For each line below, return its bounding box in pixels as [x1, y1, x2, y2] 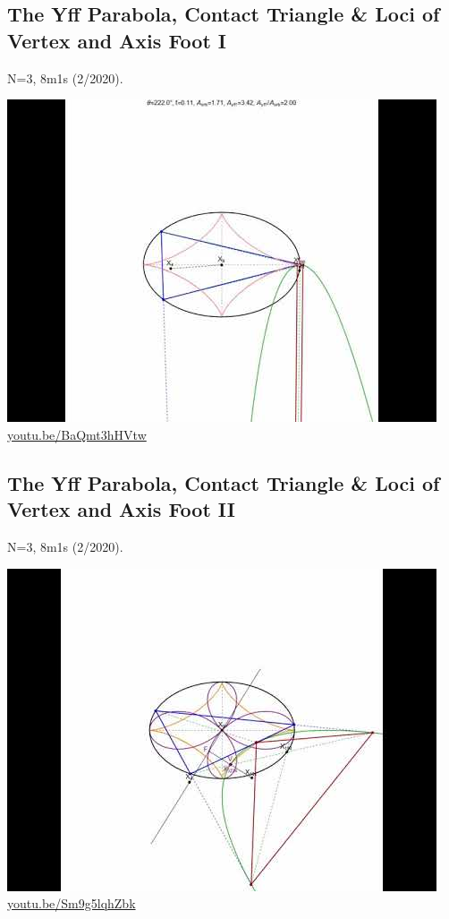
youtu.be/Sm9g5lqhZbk [7, 894, 136, 913]
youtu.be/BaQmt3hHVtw [7, 425, 147, 443]
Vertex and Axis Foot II [7, 495, 235, 523]
